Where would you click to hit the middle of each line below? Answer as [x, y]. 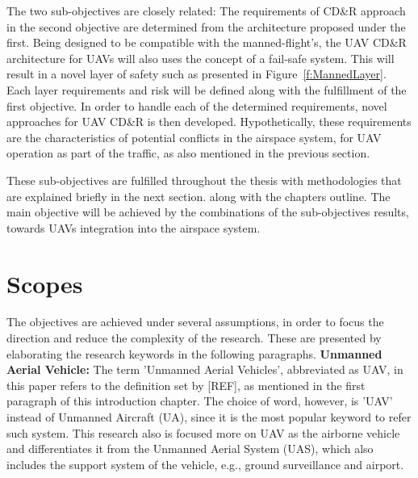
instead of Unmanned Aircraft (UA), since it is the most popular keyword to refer [209, 417]
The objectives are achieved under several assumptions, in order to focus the [195, 322]
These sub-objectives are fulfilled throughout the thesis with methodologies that [204, 180]
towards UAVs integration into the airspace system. [134, 227]
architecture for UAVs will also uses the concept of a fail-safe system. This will [201, 58]
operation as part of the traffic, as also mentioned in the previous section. [188, 153]
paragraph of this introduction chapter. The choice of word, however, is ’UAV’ [200, 401]
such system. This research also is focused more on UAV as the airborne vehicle [203, 432]
